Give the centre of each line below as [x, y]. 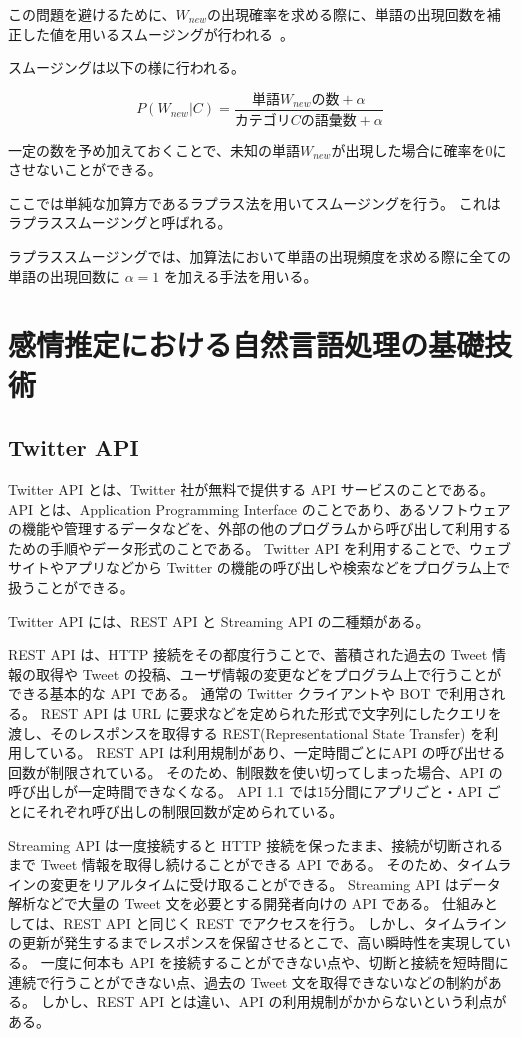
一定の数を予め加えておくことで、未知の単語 [154, 149]
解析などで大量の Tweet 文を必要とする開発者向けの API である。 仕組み [246, 903]
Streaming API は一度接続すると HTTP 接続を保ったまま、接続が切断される [256, 844]
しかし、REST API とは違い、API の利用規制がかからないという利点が [273, 1001]
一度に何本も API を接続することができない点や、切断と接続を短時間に [274, 962]
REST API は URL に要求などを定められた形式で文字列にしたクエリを [271, 712]
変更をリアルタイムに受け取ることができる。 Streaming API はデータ [275, 883]
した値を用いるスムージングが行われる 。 [158, 33]
